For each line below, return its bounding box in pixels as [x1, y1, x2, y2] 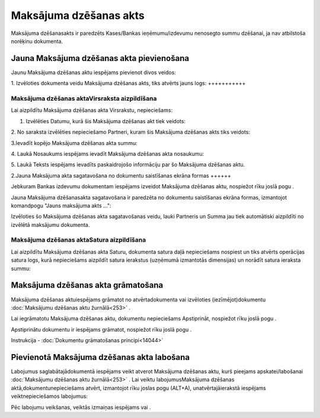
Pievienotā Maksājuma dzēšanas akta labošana [11, 352, 190, 362]
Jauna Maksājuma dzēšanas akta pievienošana [11, 53, 190, 63]
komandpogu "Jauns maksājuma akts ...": [11, 202, 112, 209]
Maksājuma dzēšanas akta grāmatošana [11, 280, 164, 290]
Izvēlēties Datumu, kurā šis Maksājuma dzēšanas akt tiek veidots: [25, 117, 186, 124]
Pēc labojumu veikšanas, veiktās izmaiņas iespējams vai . [11, 403, 151, 411]
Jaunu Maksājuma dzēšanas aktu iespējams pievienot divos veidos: [11, 69, 176, 76]
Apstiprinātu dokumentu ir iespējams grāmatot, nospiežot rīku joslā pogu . [11, 326, 192, 333]
